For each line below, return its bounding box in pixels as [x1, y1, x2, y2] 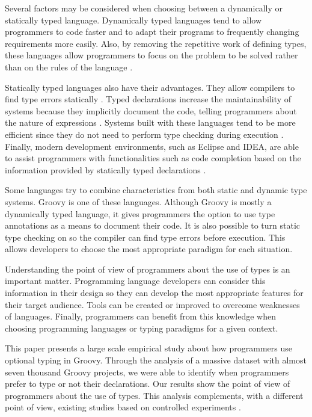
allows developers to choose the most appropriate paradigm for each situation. [5, 242, 293, 255]
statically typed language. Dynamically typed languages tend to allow [5, 13, 262, 26]
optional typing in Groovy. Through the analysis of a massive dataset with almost [5, 354, 307, 366]
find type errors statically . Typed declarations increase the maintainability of [5, 93, 292, 105]
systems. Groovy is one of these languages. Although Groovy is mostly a [5, 195, 272, 208]
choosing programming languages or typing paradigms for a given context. [5, 321, 278, 334]
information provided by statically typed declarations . [5, 163, 206, 176]
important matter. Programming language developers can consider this [5, 274, 266, 287]
